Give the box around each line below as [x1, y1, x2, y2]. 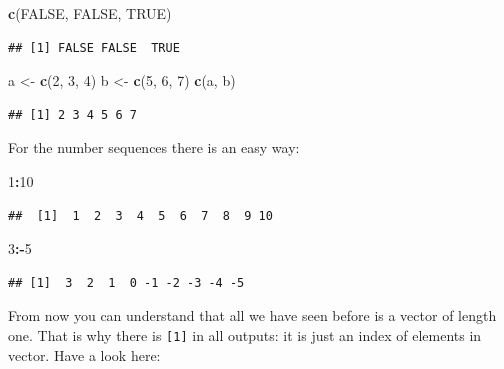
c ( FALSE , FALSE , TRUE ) [8, 3, 172, 23]
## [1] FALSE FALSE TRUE [8, 40, 180, 55]
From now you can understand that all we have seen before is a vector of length [8, 305, 497, 326]
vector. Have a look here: [8, 344, 161, 365]
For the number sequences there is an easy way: [8, 137, 300, 158]
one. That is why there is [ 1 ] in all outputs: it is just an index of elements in [8, 324, 482, 345]
